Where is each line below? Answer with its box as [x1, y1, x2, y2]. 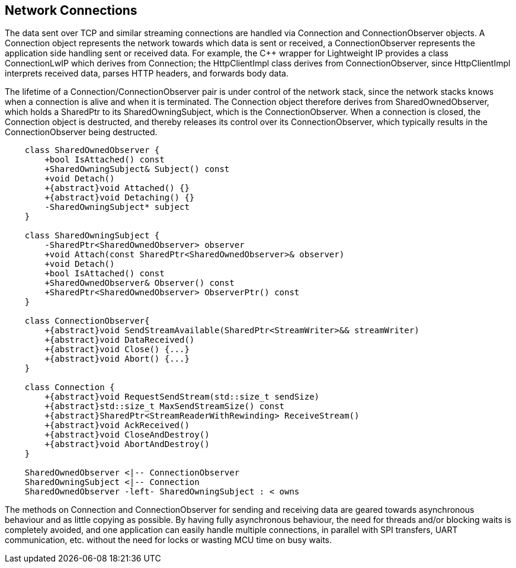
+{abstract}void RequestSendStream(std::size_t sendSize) [44, 392, 320, 402]
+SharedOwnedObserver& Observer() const [44, 278, 235, 288]
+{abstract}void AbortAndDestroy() [44, 439, 210, 449]
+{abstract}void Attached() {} [44, 183, 190, 193]
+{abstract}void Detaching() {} [44, 193, 195, 203]
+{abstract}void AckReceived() [44, 420, 190, 430]
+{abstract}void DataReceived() [44, 335, 195, 345]
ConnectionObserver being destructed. [5, 127, 158, 138]
